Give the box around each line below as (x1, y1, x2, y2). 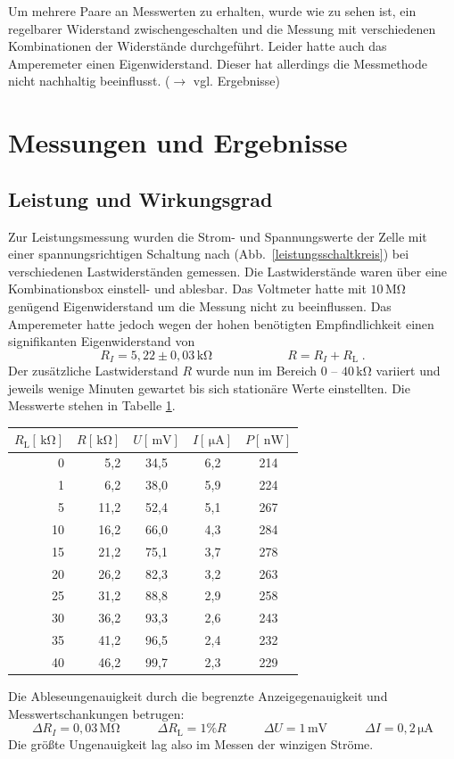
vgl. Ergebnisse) (193, 71, 281, 90)
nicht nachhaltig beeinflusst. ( (8, 71, 170, 90)
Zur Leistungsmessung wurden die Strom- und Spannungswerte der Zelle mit (8, 227, 427, 245)
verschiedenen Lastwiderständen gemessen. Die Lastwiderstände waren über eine (8, 261, 448, 280)
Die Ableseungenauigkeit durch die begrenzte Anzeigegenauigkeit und (8, 686, 388, 705)
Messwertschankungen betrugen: (8, 704, 185, 722)
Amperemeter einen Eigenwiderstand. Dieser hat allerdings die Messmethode (8, 54, 427, 72)
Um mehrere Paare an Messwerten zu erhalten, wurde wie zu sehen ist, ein (8, 2, 417, 20)
